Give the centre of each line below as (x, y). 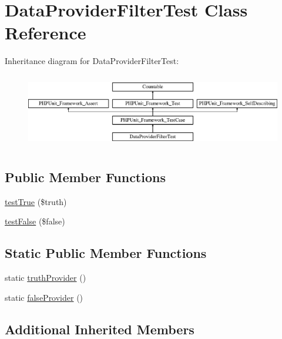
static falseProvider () (44, 297)
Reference (46, 33)
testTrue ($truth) (36, 201)
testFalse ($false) (35, 221)
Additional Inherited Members (100, 329)
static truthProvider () (46, 277)
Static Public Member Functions (106, 253)
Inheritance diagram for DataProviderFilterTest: (92, 61)
